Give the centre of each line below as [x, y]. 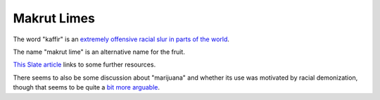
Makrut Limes [54, 18]
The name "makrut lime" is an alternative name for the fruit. [99, 52]
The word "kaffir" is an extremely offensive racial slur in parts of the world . [121, 39]
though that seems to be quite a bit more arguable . [86, 87]
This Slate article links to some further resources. [84, 65]
